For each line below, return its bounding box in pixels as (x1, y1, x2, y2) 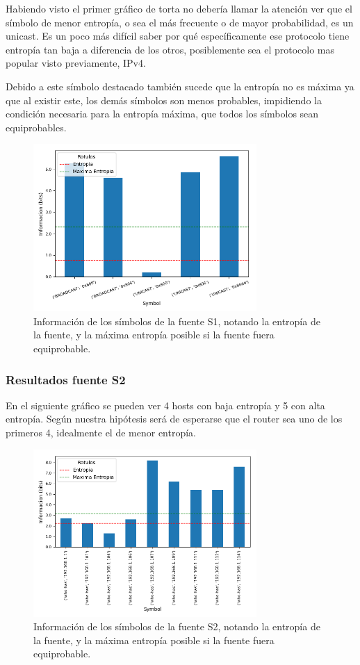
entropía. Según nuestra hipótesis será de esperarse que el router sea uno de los (6, 411, 343, 426)
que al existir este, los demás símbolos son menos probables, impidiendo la (6, 92, 322, 107)
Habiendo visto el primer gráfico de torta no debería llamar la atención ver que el (6, 1, 352, 15)
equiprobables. (6, 120, 67, 134)
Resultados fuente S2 (6, 370, 126, 388)
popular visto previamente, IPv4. (6, 56, 146, 70)
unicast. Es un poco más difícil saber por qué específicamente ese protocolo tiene (6, 28, 350, 43)
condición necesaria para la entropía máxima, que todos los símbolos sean (6, 106, 319, 121)
